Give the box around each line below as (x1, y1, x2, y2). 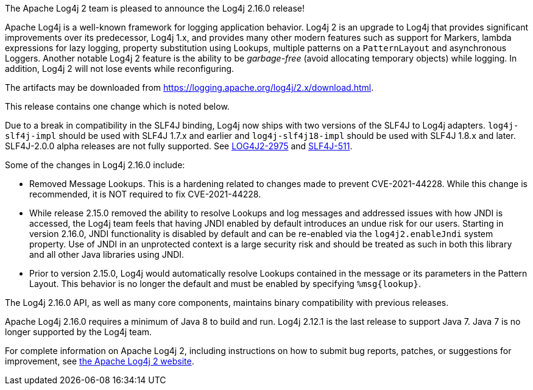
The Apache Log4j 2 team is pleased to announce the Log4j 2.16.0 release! (5, 3, 305, 13)
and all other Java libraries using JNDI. (29, 249, 185, 260)
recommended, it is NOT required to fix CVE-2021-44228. (29, 189, 261, 199)
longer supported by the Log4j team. (5, 327, 152, 337)
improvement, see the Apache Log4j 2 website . (5, 356, 194, 366)
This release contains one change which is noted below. (5, 101, 230, 112)
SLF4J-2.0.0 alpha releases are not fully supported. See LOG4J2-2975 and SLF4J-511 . (5, 141, 353, 151)
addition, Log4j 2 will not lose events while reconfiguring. (5, 63, 235, 74)
